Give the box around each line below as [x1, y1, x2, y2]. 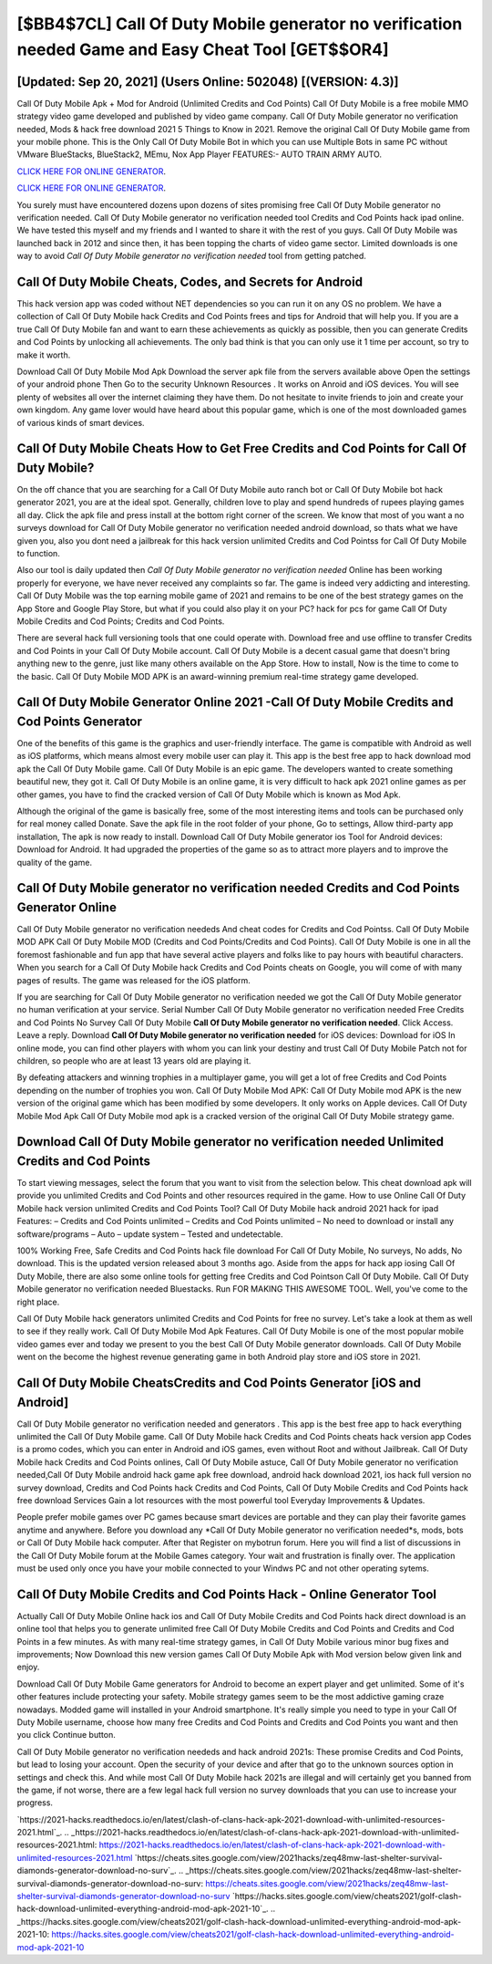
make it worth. [16, 349, 71, 360]
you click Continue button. [16, 1730, 116, 1741]
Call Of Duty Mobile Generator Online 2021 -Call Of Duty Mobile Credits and [16, 694, 454, 711]
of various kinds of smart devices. [16, 417, 145, 428]
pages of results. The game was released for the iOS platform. [16, 974, 251, 985]
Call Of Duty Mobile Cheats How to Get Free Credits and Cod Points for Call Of [16, 441, 466, 456]
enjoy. [16, 1661, 40, 1673]
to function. [16, 548, 61, 559]
